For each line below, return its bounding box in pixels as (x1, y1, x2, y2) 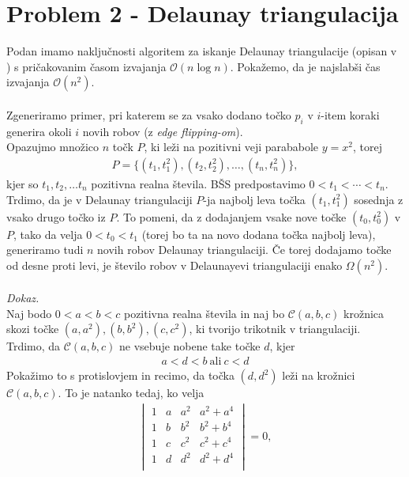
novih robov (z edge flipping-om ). (82, 123, 243, 139)
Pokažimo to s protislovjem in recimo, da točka (6, 367, 235, 384)
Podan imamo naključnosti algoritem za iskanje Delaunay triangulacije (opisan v (6, 43, 397, 59)
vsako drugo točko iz (6, 208, 106, 225)
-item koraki (321, 106, 380, 123)
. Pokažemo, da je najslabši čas (230, 58, 381, 74)
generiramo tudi (6, 241, 84, 258)
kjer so (6, 175, 39, 191)
